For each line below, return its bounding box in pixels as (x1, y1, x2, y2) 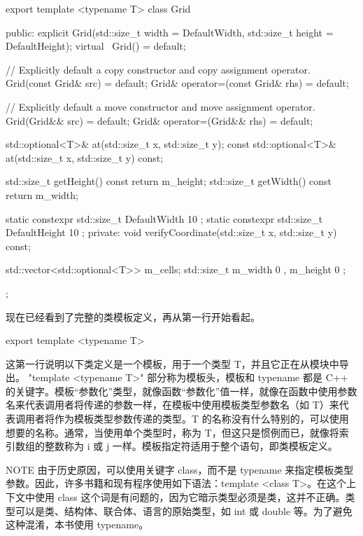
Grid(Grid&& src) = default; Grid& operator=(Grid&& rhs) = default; (6, 113, 313, 128)
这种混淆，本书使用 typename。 (6, 517, 149, 532)
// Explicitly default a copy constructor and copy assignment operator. (6, 62, 311, 76)
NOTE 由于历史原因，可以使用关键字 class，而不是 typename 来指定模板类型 (6, 462, 354, 476)
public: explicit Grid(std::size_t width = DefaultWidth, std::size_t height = (6, 25, 334, 39)
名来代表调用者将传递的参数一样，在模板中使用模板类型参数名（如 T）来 (6, 397, 339, 412)
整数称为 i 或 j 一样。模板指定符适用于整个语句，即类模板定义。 (44, 439, 338, 453)
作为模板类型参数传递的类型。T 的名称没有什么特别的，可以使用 (54, 411, 349, 426)
